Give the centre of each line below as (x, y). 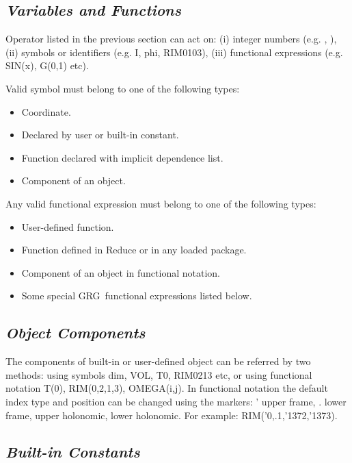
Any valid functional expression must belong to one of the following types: (161, 203)
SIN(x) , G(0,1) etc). (47, 65)
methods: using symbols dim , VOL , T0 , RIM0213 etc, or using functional (159, 374)
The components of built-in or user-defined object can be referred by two (158, 361)
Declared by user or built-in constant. (100, 135)
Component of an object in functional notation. (121, 272)
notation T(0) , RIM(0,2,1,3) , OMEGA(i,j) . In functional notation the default (167, 388)
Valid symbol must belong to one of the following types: (123, 88)
